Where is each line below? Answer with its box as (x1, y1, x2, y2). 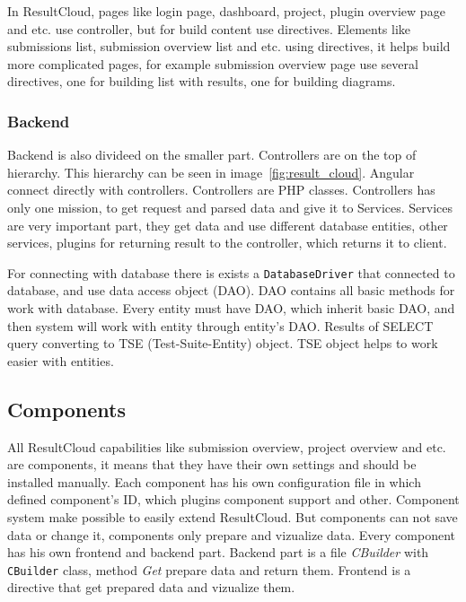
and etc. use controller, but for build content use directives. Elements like (7, 19, 411, 38)
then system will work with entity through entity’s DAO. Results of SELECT (7, 316, 434, 335)
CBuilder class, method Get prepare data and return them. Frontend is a (7, 560, 411, 579)
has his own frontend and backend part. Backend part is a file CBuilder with (7, 543, 429, 562)
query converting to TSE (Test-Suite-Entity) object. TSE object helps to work (7, 334, 438, 353)
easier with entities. (7, 351, 114, 370)
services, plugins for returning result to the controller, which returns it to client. (7, 233, 447, 252)
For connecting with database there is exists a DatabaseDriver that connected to (7, 263, 455, 282)
